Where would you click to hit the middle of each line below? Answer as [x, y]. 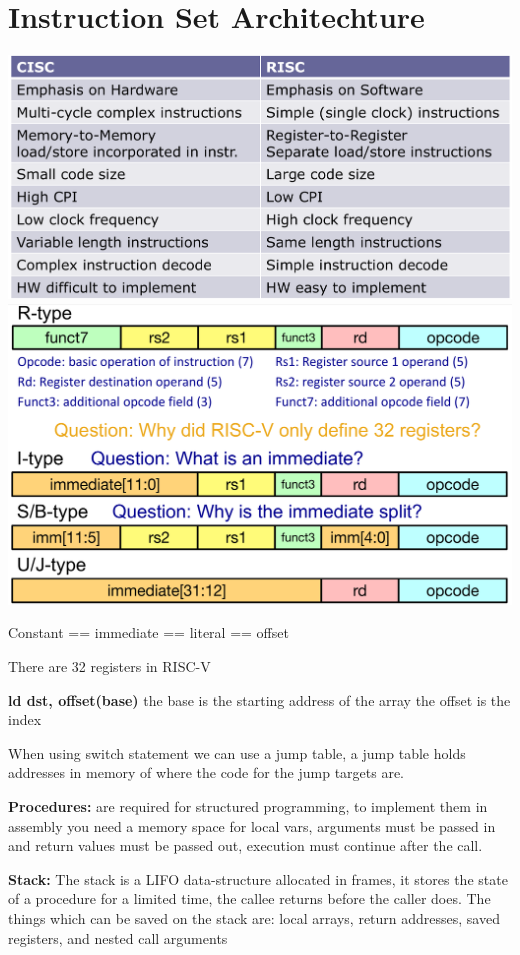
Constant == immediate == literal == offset [148, 632]
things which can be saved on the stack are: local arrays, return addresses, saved [254, 917]
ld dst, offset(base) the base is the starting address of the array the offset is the [259, 699]
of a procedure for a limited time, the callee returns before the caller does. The [249, 898]
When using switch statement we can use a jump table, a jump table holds [237, 752]
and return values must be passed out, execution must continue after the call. [245, 845]
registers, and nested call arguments [118, 937]
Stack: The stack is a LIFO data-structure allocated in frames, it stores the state [258, 878]
